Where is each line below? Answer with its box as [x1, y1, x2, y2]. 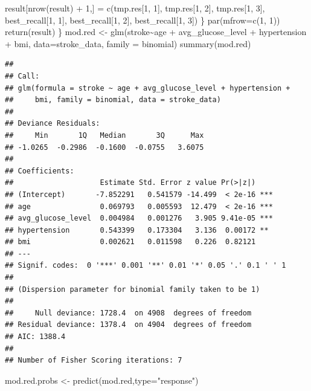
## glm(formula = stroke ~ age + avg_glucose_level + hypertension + [5, 83, 290, 92]
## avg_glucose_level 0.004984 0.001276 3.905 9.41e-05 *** [5, 214, 273, 223]
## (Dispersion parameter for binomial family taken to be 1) [5, 285, 260, 294]
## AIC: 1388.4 [5, 332, 66, 341]
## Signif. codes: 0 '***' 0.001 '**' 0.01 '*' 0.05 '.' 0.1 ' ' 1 [5, 261, 286, 270]
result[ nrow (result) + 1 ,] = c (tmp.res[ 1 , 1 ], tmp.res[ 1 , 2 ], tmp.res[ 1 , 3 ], [5, 2, 265, 14]
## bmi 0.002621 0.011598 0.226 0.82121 [5, 238, 256, 247]
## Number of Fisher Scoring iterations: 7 [5, 356, 182, 365]
